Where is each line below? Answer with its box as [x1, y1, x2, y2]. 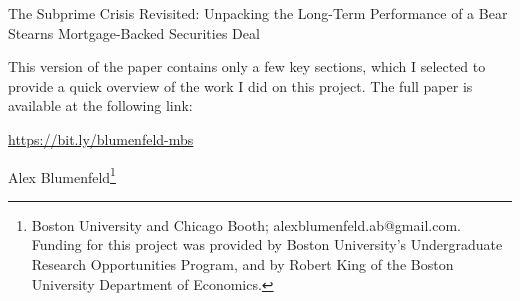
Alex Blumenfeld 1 [8, 163, 116, 187]
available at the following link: [8, 95, 193, 116]
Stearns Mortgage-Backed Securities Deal [8, 22, 260, 43]
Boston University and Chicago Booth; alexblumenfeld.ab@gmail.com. [31, 214, 461, 235]
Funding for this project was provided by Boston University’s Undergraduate [31, 234, 503, 255]
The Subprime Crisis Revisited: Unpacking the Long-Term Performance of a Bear [8, 3, 508, 23]
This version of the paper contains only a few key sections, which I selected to [8, 56, 486, 77]
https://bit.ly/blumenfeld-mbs [8, 128, 194, 149]
